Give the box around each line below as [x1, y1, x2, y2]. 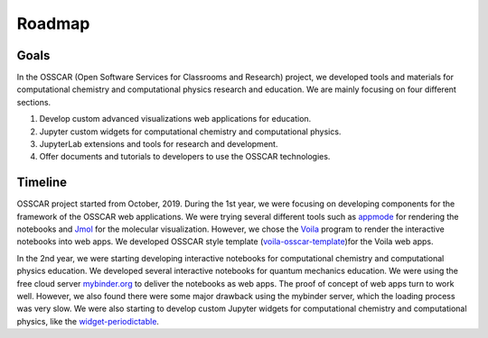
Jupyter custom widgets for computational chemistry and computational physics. [39, 126, 342, 137]
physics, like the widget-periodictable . [16, 315, 160, 326]
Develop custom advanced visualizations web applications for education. [39, 114, 312, 124]
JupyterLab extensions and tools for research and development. [39, 139, 278, 150]
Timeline [16, 175, 68, 190]
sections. [16, 96, 52, 107]
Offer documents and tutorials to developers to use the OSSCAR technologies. [39, 151, 331, 162]
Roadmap [16, 14, 90, 33]
